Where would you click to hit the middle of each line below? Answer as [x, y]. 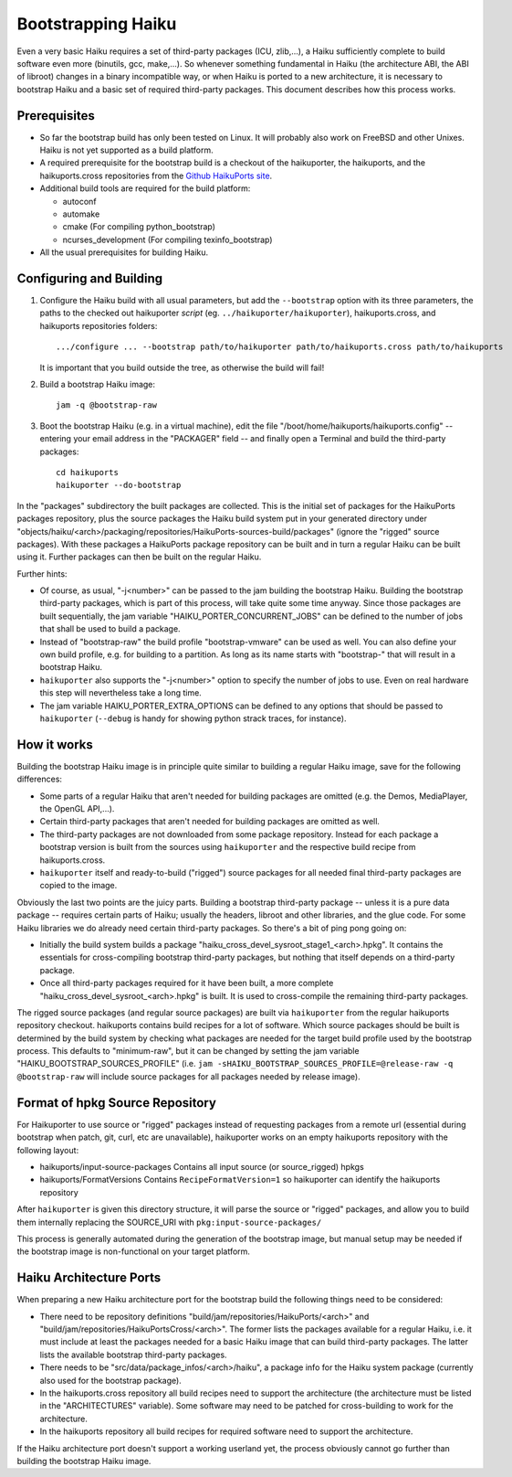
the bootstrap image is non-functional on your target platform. [134, 1251]
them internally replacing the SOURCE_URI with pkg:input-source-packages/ [169, 1222]
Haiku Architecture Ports [89, 1278]
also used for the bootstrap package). [110, 1380]
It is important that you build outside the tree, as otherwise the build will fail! [182, 367]
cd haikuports [87, 472]
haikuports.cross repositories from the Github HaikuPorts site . [156, 175]
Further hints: [42, 574]
